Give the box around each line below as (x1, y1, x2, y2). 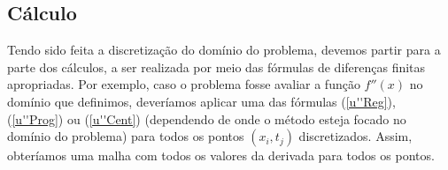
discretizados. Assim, (298, 127, 413, 145)
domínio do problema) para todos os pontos (7, 127, 244, 145)
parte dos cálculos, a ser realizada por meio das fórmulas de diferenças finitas (7, 57, 426, 76)
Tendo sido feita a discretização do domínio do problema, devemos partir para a (7, 41, 441, 59)
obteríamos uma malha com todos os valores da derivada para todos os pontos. (7, 146, 435, 165)
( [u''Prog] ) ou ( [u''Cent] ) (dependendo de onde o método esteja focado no (7, 109, 406, 128)
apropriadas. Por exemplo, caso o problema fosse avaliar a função (7, 75, 360, 93)
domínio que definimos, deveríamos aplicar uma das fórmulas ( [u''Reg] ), (7, 92, 396, 110)
